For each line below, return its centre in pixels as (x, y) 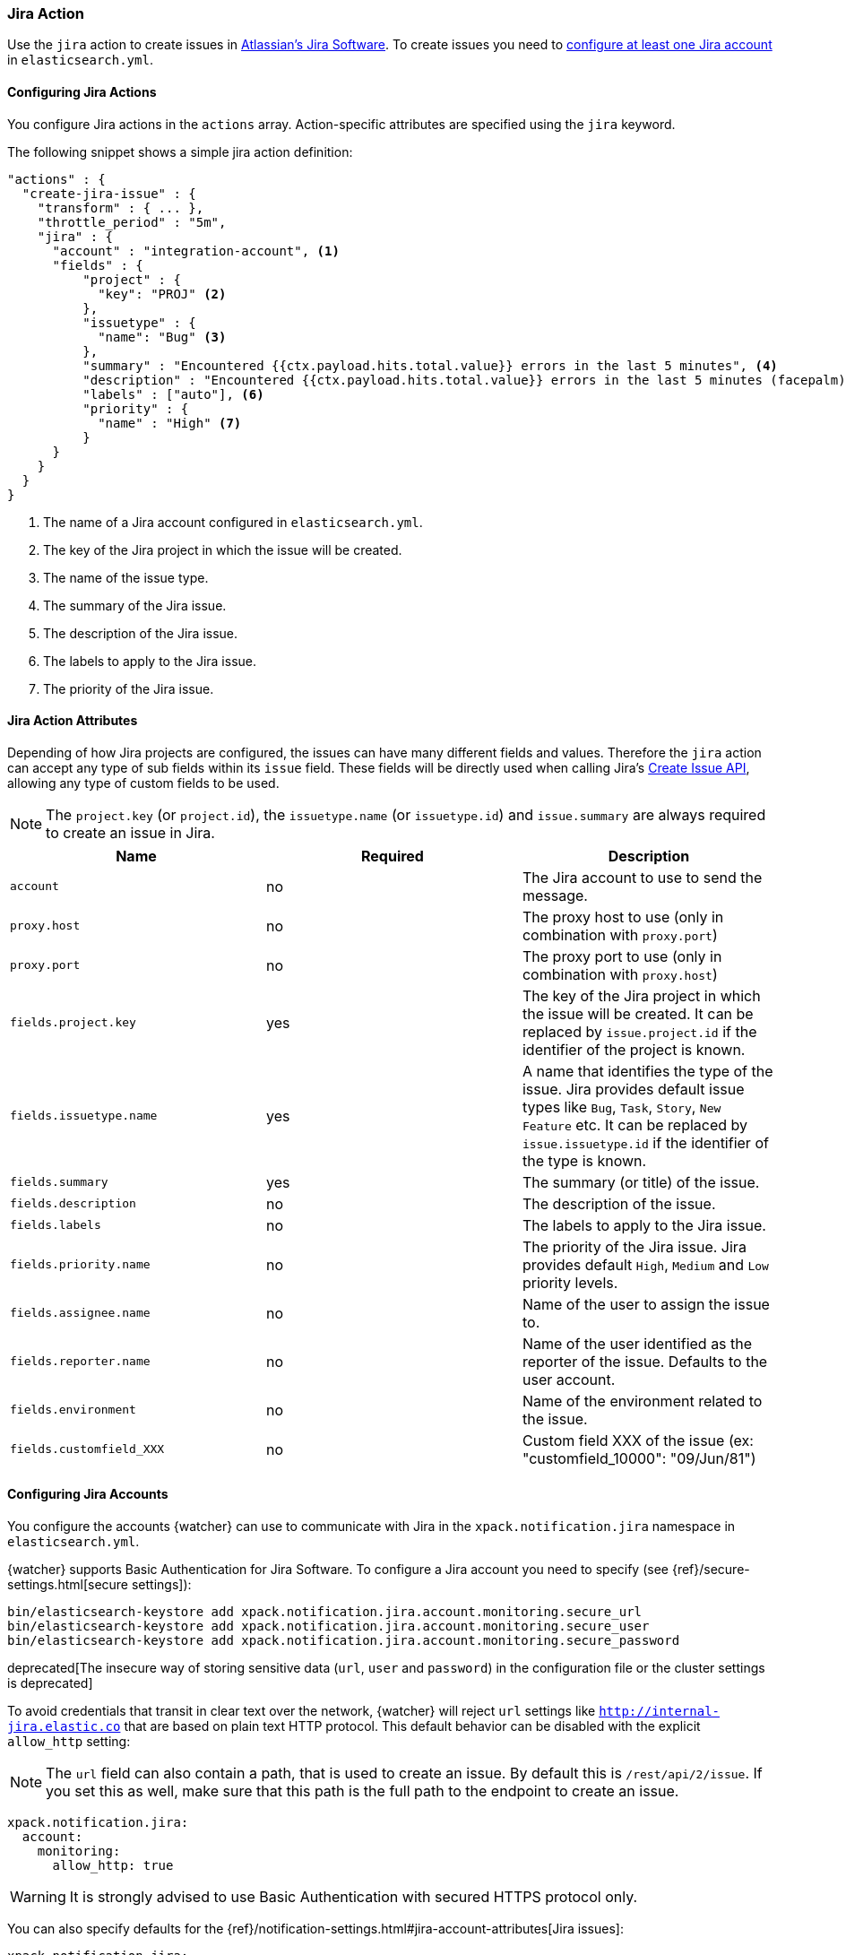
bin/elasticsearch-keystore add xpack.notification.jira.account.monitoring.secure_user (328, 1626)
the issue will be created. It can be (638, 1013)
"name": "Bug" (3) (162, 337)
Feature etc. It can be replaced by (635, 1125)
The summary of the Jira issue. (135, 605)
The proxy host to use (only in (623, 917)
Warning (38, 1897)
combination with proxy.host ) (620, 974)
